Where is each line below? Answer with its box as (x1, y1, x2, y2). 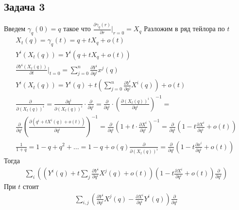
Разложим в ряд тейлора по (144, 23, 225, 34)
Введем (4, 23, 26, 34)
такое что (63, 23, 91, 34)
